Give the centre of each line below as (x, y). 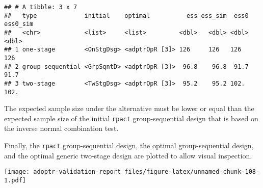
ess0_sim (19, 24)
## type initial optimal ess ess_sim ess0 (126, 16)
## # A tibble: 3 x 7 (41, 7)
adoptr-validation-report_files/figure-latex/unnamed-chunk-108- (147, 172)
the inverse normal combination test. (61, 128)
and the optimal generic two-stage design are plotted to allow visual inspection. (128, 155)
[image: (17, 172)
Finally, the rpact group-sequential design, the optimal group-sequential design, (129, 145)
